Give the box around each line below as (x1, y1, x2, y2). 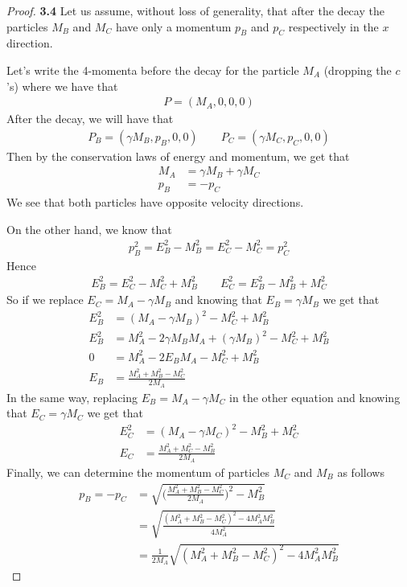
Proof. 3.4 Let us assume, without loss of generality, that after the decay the (6, 2, 384, 18)
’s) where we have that (6, 77, 118, 94)
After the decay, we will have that (6, 110, 174, 127)
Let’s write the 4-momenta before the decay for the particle (6, 61, 299, 78)
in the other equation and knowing (229, 388, 401, 405)
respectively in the (288, 18, 379, 35)
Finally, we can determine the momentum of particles (6, 463, 269, 480)
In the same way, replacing (6, 388, 138, 405)
